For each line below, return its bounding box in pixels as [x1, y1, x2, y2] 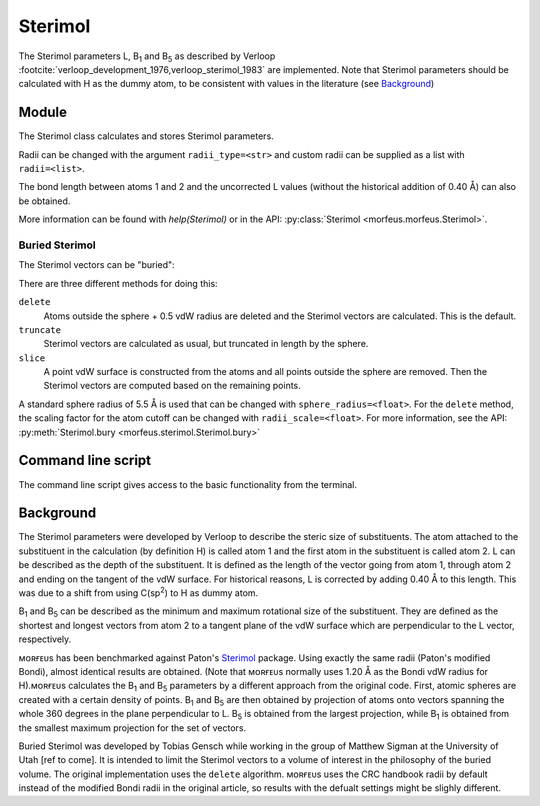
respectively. [18, 633, 72, 645]
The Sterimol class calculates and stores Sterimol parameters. [18, 130, 274, 142]
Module [18, 104, 67, 121]
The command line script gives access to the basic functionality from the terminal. [18, 478, 357, 490]
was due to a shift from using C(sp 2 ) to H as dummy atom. [18, 585, 259, 599]
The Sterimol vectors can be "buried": [18, 259, 175, 271]
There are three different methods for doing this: [18, 277, 219, 289]
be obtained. [18, 195, 71, 207]
